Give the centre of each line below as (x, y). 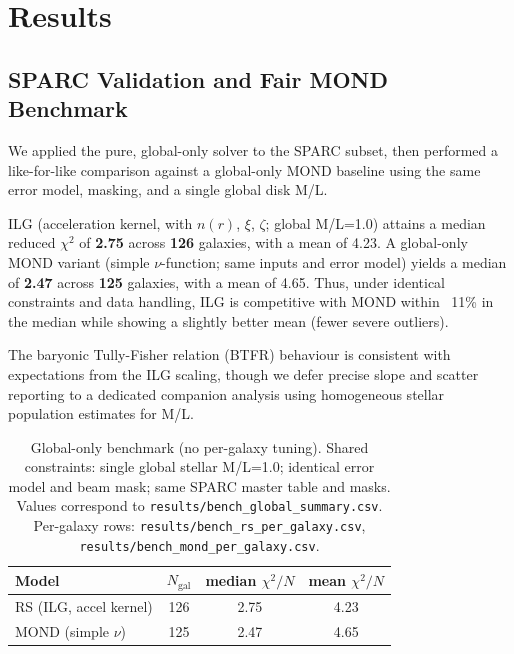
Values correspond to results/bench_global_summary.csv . (199, 505)
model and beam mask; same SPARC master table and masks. (199, 485)
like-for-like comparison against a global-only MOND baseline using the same (244, 169)
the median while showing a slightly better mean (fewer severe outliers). (228, 320)
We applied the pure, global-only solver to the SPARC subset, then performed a (253, 149)
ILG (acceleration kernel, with (100, 222)
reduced (32, 242)
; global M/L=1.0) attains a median (375, 222)
